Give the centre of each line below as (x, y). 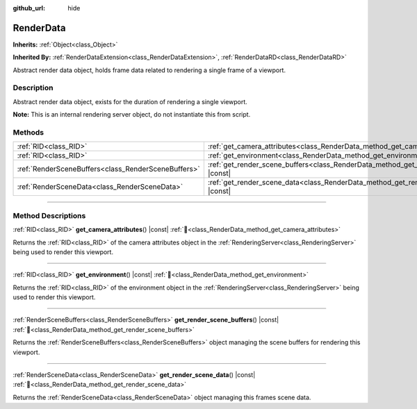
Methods (28, 132)
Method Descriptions (49, 215)
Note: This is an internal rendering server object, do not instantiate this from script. (132, 115)
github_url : (29, 8)
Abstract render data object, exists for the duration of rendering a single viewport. (130, 101)
